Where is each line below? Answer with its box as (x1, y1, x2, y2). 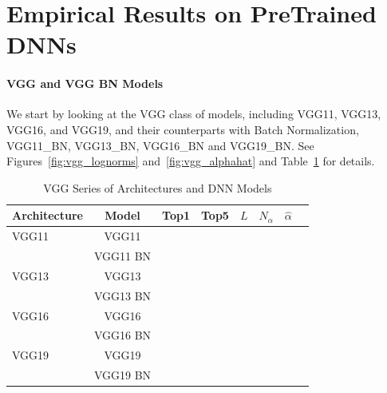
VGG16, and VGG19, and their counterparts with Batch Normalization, (6, 121, 359, 137)
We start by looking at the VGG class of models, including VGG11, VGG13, (6, 105, 381, 122)
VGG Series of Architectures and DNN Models (43, 179, 272, 196)
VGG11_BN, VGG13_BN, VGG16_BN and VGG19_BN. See (6, 137, 314, 153)
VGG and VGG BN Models (6, 75, 164, 92)
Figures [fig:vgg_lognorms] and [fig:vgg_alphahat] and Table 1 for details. (6, 153, 375, 169)
